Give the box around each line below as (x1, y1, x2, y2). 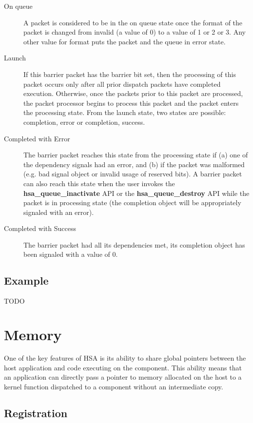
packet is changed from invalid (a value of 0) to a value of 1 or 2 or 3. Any (23, 27, 246, 37)
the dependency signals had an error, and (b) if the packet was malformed (23, 159, 245, 169)
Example (4, 273, 49, 288)
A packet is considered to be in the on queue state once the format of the (23, 17, 243, 27)
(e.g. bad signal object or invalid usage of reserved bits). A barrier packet (23, 169, 242, 179)
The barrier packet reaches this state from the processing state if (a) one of (23, 150, 248, 160)
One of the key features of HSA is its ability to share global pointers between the (4, 352, 246, 363)
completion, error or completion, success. (23, 116, 145, 127)
